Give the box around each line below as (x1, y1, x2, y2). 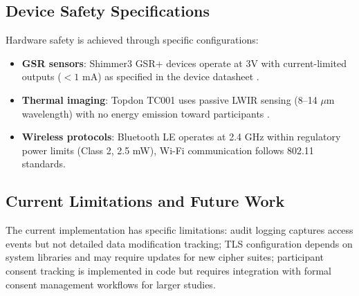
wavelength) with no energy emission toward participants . (21, 106, 270, 120)
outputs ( (21, 69, 62, 84)
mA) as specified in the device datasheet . (82, 69, 259, 84)
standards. (21, 156, 66, 171)
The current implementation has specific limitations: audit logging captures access (6, 223, 353, 237)
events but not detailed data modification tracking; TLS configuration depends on (6, 236, 353, 250)
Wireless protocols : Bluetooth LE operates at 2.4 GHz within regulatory (21, 129, 341, 144)
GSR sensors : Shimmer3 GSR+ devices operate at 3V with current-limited (21, 55, 347, 70)
